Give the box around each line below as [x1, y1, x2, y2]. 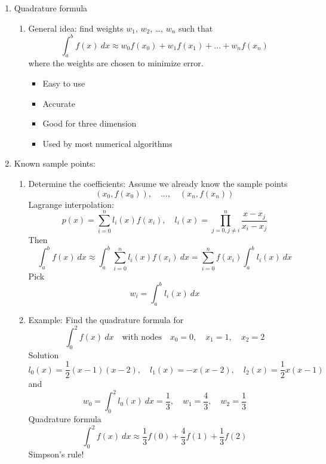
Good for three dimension [42, 117, 137, 130]
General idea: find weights [28, 21, 124, 34]
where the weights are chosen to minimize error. [28, 57, 204, 69]
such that [179, 21, 213, 34]
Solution [28, 348, 59, 361]
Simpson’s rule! [28, 448, 84, 460]
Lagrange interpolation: [28, 198, 115, 210]
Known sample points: [14, 157, 96, 170]
